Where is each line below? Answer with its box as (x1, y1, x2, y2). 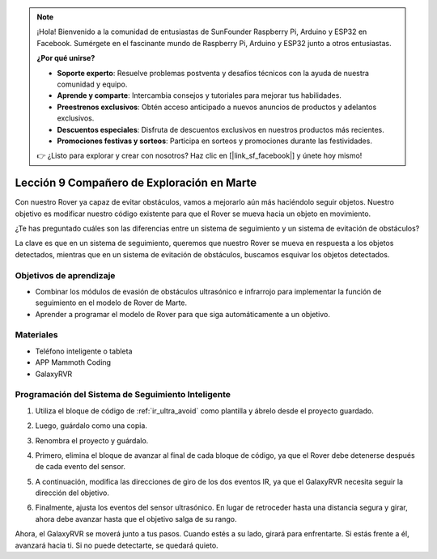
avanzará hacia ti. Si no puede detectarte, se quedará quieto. (15, 540, 218, 550)
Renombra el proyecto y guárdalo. (35, 435, 149, 445)
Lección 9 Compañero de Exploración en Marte (15, 176, 257, 190)
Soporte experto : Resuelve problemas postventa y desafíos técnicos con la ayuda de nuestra (57, 68, 370, 78)
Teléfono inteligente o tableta (35, 346, 133, 356)
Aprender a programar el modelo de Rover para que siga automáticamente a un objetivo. (35, 309, 331, 319)
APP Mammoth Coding (35, 358, 112, 367)
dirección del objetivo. (35, 488, 109, 498)
